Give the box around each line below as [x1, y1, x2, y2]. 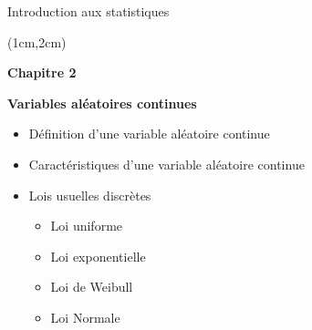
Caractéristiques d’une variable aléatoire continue [28, 154, 305, 173]
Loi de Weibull [50, 277, 133, 296]
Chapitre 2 [7, 63, 77, 82]
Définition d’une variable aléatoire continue [28, 124, 270, 143]
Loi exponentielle [50, 246, 146, 265]
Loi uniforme [50, 216, 123, 235]
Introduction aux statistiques [7, 2, 170, 20]
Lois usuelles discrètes [28, 185, 151, 204]
